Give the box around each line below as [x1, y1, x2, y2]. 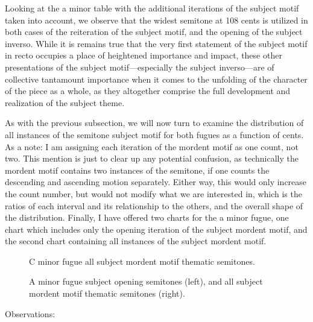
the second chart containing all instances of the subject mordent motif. [5, 235, 267, 247]
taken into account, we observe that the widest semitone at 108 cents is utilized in [5, 13, 308, 26]
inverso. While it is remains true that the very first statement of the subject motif [5, 37, 308, 49]
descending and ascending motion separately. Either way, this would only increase [5, 175, 307, 188]
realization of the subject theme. [5, 96, 125, 109]
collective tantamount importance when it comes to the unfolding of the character [5, 72, 308, 85]
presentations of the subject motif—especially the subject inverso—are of [5, 60, 274, 73]
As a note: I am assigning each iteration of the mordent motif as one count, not [5, 140, 299, 153]
